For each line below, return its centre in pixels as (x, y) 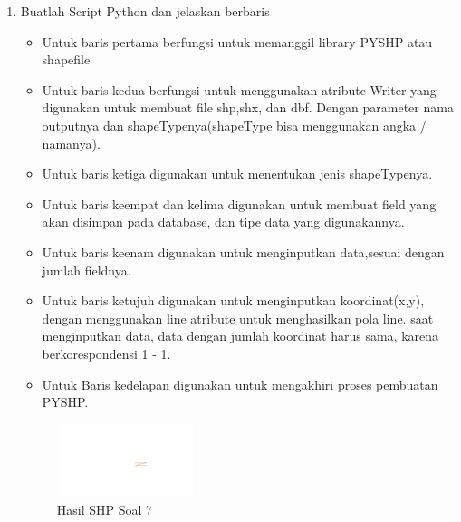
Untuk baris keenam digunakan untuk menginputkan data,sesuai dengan (243, 251)
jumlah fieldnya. (86, 270)
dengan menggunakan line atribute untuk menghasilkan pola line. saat (238, 318)
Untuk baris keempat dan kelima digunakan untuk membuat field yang (239, 203)
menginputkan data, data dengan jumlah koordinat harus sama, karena (240, 336)
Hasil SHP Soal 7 (105, 509)
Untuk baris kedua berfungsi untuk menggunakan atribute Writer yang (239, 89)
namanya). (71, 143)
